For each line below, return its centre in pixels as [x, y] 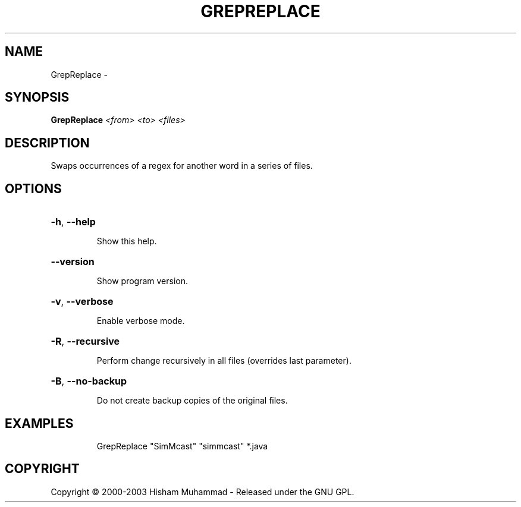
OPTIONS [33, 188]
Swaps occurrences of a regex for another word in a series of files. [182, 166]
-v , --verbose [82, 302]
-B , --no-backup [89, 381]
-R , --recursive [85, 341]
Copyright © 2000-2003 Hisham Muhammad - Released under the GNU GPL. [203, 492]
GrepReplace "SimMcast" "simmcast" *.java [182, 446]
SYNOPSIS [37, 97]
